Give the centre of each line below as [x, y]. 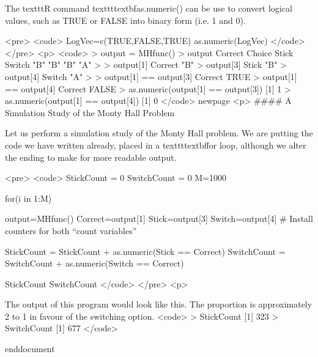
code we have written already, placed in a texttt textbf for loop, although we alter [156, 145]
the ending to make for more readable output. [91, 157]
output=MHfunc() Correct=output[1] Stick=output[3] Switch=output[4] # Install [159, 219]
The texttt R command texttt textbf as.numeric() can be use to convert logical [149, 8]
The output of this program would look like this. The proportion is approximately [159, 304]
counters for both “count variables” [71, 230]
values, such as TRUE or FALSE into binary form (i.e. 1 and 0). [125, 20]
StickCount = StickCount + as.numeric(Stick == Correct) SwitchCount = [145, 251]
